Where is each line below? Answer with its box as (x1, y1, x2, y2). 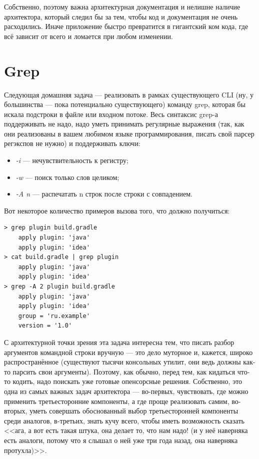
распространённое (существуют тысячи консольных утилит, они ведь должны (4, 356, 241, 367)
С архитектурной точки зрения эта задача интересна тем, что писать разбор (4, 336, 234, 347)
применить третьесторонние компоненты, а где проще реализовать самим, (4, 395, 229, 406)
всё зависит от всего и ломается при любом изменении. (4, 30, 173, 41)
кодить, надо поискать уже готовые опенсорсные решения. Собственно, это (12, 376, 242, 386)
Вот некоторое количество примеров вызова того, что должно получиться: (4, 205, 230, 215)
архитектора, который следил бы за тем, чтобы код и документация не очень (4, 11, 238, 21)
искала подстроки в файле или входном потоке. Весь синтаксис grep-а (4, 108, 218, 119)
